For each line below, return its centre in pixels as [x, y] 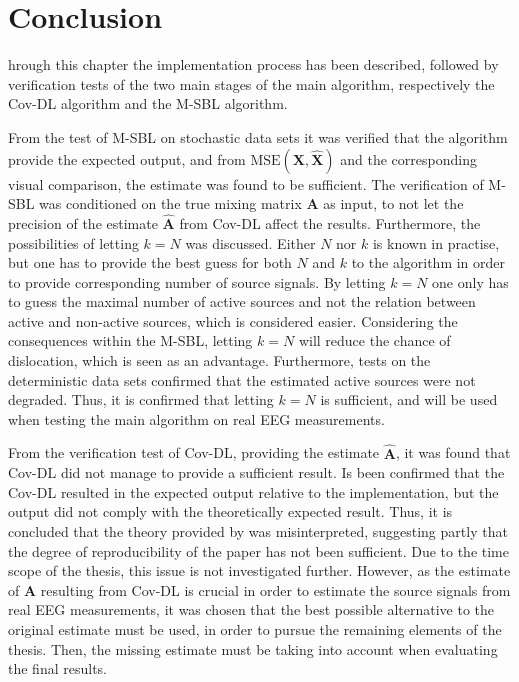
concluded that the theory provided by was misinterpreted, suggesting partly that [258, 531]
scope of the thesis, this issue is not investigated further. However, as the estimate [259, 570]
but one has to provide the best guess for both [150, 262]
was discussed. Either [250, 242]
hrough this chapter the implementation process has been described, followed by [253, 64]
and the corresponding [408, 158]
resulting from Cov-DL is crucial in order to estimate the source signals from [275, 589]
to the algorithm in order [428, 262]
